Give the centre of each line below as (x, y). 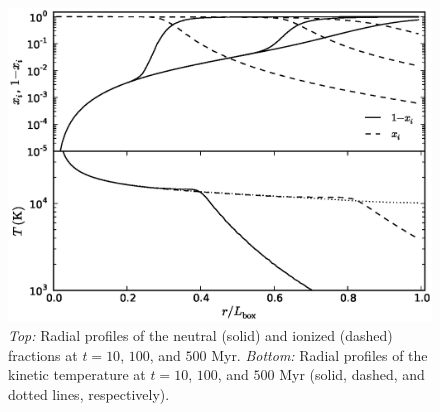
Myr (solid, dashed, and (352, 374)
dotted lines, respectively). (89, 393)
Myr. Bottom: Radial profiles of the (319, 354)
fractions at (43, 354)
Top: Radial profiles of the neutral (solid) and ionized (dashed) (200, 334)
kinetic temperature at (77, 374)
